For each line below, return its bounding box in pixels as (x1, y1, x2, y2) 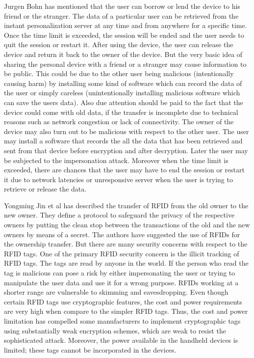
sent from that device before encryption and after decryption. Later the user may (4, 145, 248, 155)
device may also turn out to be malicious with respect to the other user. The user (4, 126, 249, 136)
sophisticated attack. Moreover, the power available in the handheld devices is (4, 335, 238, 345)
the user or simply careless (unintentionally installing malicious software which (4, 87, 240, 98)
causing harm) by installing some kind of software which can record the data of (4, 78, 242, 88)
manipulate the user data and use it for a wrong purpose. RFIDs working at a (4, 277, 239, 287)
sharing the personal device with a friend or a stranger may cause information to (4, 58, 247, 69)
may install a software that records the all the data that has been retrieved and (4, 136, 243, 146)
